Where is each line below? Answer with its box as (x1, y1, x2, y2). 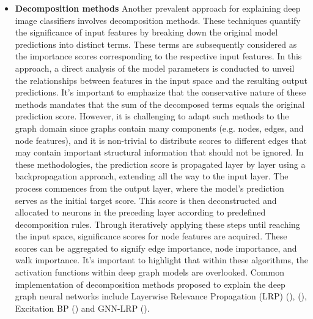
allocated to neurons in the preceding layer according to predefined (15, 206, 266, 219)
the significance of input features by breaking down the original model (15, 26, 278, 39)
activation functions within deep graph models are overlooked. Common (15, 266, 284, 279)
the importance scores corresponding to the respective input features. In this (15, 50, 302, 62)
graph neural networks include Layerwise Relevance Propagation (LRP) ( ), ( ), (15, 290, 307, 302)
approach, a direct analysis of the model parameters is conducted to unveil (15, 61, 295, 74)
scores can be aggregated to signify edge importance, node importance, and (15, 241, 297, 254)
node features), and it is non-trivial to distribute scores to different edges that (15, 133, 307, 146)
